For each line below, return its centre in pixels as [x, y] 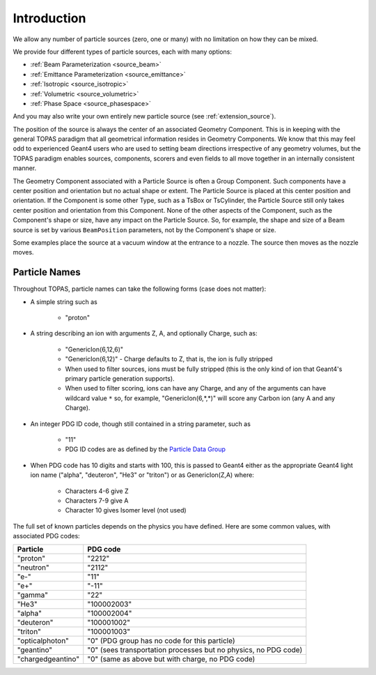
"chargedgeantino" [48, 659]
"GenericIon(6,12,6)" [94, 349]
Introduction [49, 18]
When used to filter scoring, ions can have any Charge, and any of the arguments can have [196, 388]
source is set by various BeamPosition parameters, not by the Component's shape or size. [144, 229]
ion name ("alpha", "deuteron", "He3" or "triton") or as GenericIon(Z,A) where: [142, 475]
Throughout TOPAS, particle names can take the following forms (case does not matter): [140, 289]
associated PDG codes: [46, 536]
